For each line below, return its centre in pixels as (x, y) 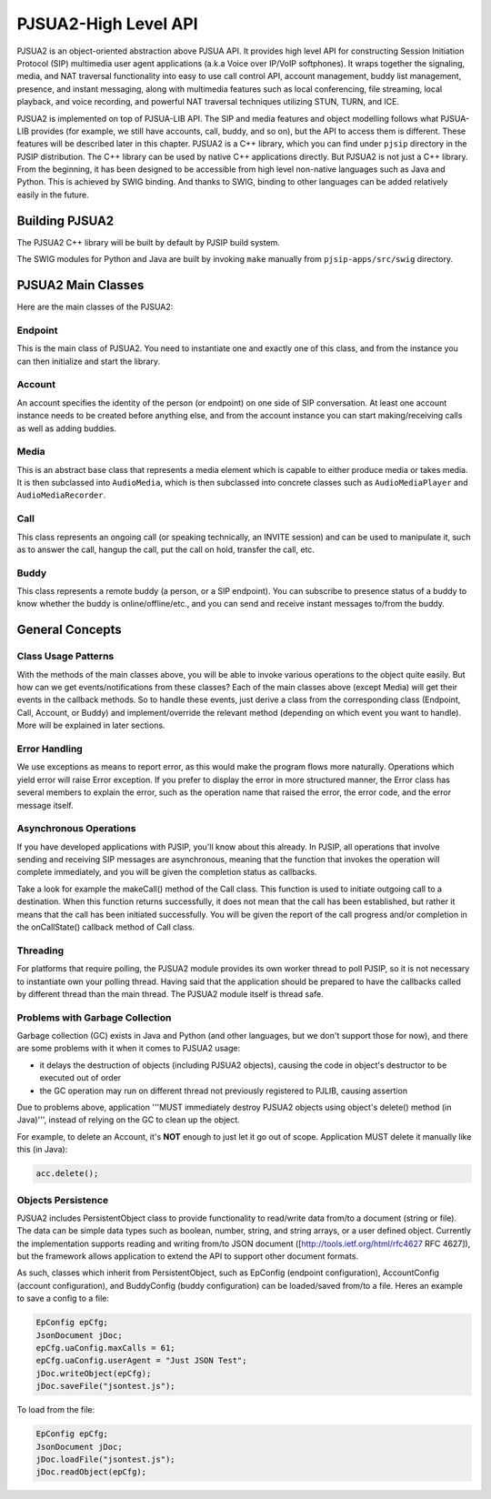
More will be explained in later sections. (91, 725)
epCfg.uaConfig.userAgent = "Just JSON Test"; (141, 1361)
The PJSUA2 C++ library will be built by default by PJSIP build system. (149, 242)
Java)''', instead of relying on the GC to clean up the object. (128, 1120)
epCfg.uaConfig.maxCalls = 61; (106, 1348)
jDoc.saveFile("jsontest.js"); (106, 1386)
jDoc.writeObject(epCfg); (94, 1373)
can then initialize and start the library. (89, 361)
